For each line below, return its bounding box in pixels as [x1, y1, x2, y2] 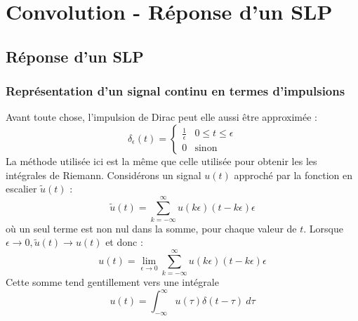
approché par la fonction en [234, 167, 353, 182]
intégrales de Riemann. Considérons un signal [6, 167, 201, 182]
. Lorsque [303, 221, 343, 235]
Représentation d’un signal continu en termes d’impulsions [6, 82, 345, 100]
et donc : [105, 235, 143, 249]
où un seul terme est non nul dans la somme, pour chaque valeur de [6, 221, 297, 235]
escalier [6, 181, 37, 196]
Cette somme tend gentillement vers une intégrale [6, 275, 219, 289]
